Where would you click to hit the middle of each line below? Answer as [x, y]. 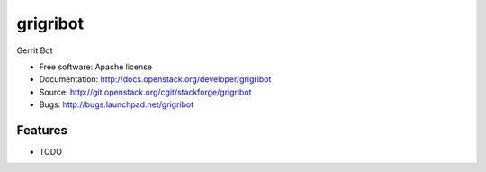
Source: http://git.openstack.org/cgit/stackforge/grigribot [145, 92]
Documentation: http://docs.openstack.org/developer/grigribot [155, 79]
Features [42, 130]
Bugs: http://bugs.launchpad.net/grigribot [117, 104]
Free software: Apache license [96, 67]
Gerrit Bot [35, 50]
